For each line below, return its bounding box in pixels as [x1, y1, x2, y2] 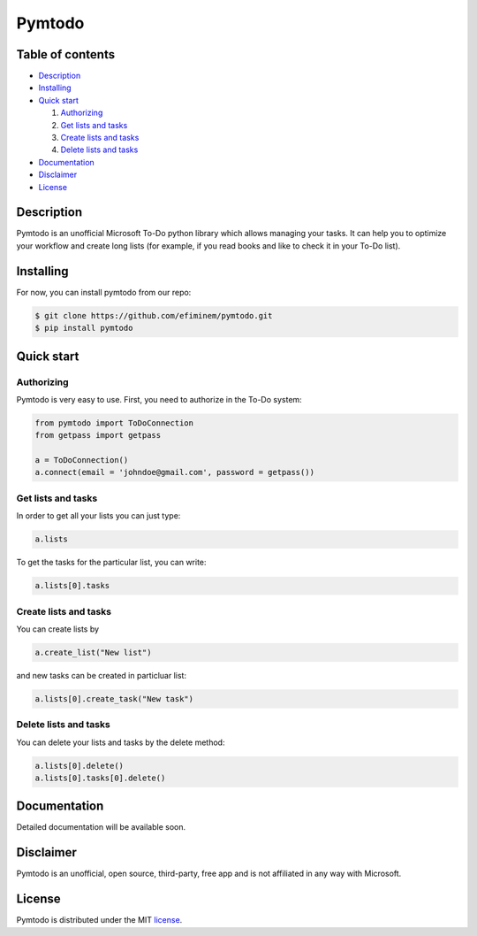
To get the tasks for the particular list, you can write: [16, 557, 207, 568]
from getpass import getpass [34, 430, 162, 441]
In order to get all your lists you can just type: [16, 510, 181, 521]
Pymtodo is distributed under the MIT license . [16, 915, 183, 925]
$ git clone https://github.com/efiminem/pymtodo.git [34, 311, 273, 320]
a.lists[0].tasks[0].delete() [34, 772, 166, 783]
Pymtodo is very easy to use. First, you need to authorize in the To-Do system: [16, 394, 302, 404]
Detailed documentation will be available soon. [16, 822, 185, 832]
